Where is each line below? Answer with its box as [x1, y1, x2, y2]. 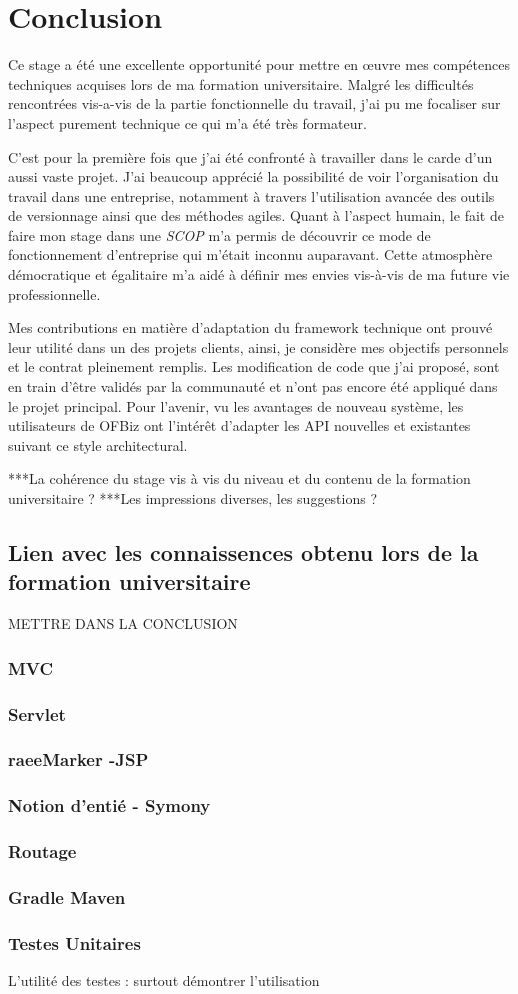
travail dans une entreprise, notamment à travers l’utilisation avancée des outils [8, 185, 495, 206]
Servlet [8, 701, 66, 726]
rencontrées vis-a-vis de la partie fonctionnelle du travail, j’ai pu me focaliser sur [8, 93, 501, 114]
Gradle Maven [8, 884, 126, 909]
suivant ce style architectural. [8, 434, 188, 455]
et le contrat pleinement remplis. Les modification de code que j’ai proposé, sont [8, 356, 500, 377]
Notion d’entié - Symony [8, 793, 211, 818]
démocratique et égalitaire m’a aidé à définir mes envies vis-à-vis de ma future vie [8, 264, 510, 285]
